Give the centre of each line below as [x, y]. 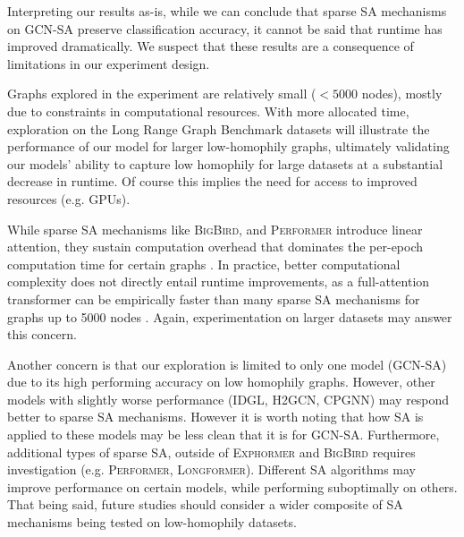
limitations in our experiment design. [109, 63]
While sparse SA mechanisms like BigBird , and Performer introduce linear [215, 229]
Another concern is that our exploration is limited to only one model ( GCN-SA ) [227, 364]
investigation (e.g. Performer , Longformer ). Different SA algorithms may [211, 469]
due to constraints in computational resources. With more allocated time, [208, 111]
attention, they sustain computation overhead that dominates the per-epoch [215, 247]
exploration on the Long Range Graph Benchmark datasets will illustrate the [219, 128]
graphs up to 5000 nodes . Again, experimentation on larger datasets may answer [230, 316]
